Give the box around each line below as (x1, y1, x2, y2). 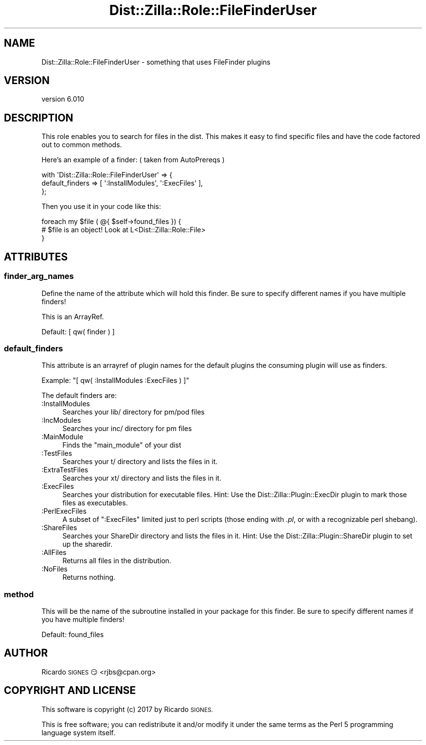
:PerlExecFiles (41, 507, 87, 516)
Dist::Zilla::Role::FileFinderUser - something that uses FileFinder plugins (41, 57, 270, 66)
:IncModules (41, 416, 81, 425)
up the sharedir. (62, 540, 113, 549)
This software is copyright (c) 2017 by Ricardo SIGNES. (41, 705, 213, 713)
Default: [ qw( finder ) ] (41, 327, 115, 336)
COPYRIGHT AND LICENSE (4, 684, 136, 697)
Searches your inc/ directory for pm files (62, 424, 192, 433)
